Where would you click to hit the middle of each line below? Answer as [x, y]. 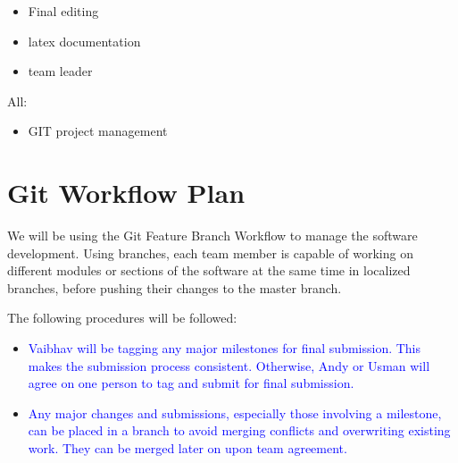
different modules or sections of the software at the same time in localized [209, 270]
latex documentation [84, 41]
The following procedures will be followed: [122, 318]
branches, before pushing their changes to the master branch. [175, 287]
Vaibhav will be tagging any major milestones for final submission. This [225, 348]
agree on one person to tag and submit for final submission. [191, 383]
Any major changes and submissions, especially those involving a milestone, [235, 412]
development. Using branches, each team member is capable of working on [210, 253]
